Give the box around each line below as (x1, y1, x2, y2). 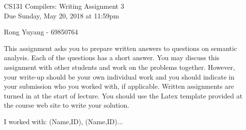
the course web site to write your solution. (4, 100, 130, 110)
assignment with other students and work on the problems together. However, (4, 62, 235, 72)
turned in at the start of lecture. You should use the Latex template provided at (4, 90, 243, 100)
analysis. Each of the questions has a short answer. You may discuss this (4, 52, 220, 63)
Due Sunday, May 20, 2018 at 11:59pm (4, 10, 119, 20)
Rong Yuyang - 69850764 (4, 27, 78, 37)
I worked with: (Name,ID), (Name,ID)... (4, 116, 123, 126)
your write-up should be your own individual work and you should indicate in (4, 71, 235, 81)
